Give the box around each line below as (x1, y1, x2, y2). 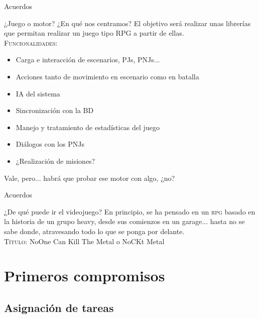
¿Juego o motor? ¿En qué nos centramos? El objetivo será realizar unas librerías (4, 18, 251, 28)
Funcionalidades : (4, 37, 58, 48)
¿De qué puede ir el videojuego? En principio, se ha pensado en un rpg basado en (4, 206, 255, 217)
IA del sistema (16, 88, 60, 98)
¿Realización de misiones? (16, 155, 95, 166)
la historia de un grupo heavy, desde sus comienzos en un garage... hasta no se (4, 216, 245, 227)
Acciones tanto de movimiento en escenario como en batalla (16, 71, 199, 81)
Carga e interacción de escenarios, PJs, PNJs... (16, 54, 160, 65)
